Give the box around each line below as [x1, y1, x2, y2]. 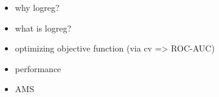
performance [15, 62, 61, 75]
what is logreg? [15, 21, 72, 34]
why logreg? [15, 1, 60, 13]
